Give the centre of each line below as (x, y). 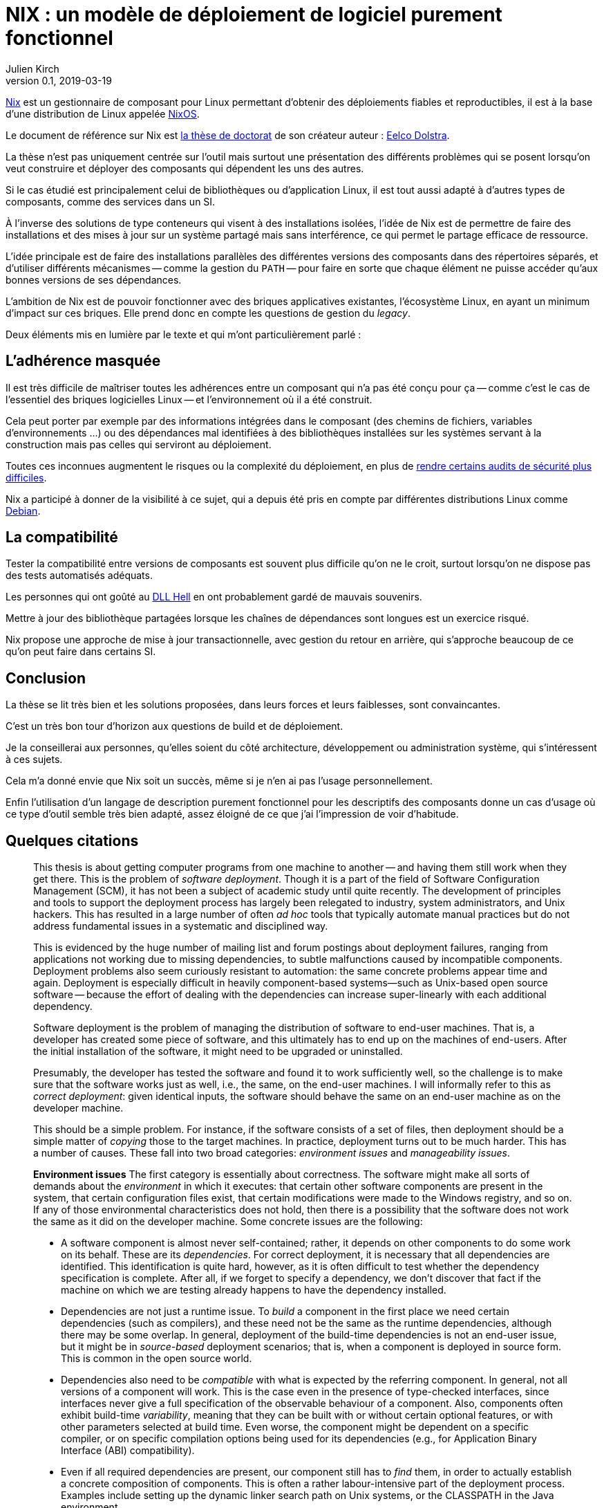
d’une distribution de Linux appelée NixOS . (103, 113)
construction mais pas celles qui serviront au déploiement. (139, 444)
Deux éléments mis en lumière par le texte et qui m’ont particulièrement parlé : (183, 334)
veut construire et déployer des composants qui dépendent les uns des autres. (185, 168)
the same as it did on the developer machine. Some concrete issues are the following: (228, 1222)
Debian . (23, 511)
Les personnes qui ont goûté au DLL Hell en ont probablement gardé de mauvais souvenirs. (214, 597)
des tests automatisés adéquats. (79, 576)
